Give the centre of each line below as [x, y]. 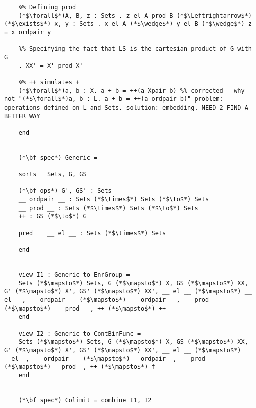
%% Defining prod [47, 7]
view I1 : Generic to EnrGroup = [74, 275]
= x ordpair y [28, 32]
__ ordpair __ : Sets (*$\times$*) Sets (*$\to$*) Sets [114, 200]
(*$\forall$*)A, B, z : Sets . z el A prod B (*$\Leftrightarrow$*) [135, 15]
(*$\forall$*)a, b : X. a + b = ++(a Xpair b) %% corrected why [132, 91]
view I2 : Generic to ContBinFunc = [80, 333]
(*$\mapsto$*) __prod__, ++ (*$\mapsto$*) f [80, 367]
